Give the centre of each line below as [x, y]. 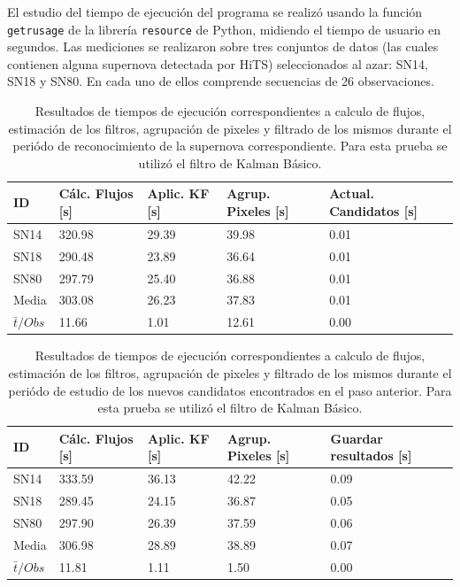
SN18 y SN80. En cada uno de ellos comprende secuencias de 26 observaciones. [221, 81]
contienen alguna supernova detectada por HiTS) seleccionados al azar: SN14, [218, 63]
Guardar [357, 438]
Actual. [352, 193]
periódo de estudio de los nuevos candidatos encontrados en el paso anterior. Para [230, 390]
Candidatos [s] [374, 211]
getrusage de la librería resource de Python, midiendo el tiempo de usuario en [224, 29]
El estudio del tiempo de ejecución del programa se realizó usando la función [215, 12]
